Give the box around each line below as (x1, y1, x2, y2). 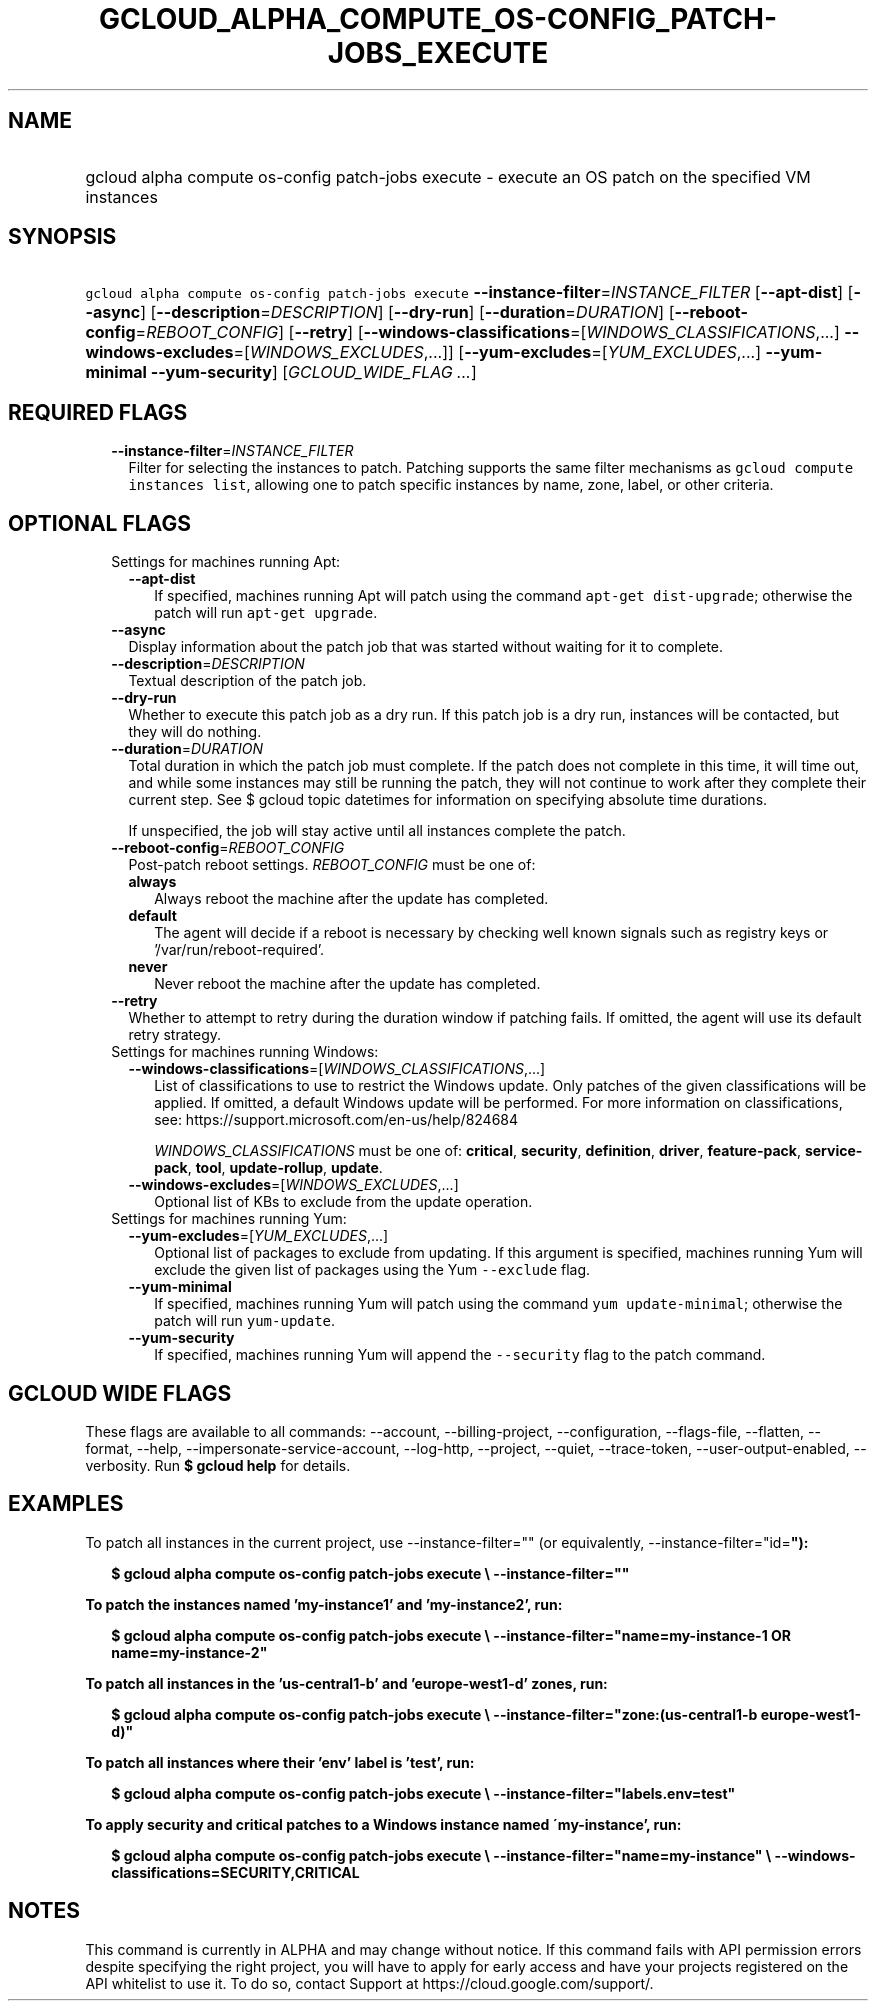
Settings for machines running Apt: (111, 553, 341, 571)
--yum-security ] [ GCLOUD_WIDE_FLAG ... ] (150, 362, 477, 383)
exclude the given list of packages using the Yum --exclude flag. (154, 1261, 591, 1279)
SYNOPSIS (8, 224, 117, 250)
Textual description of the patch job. (128, 672, 367, 690)
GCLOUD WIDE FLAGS (8, 1380, 232, 1406)
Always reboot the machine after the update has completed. (154, 890, 549, 908)
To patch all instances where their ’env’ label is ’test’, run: (85, 1753, 475, 1771)
